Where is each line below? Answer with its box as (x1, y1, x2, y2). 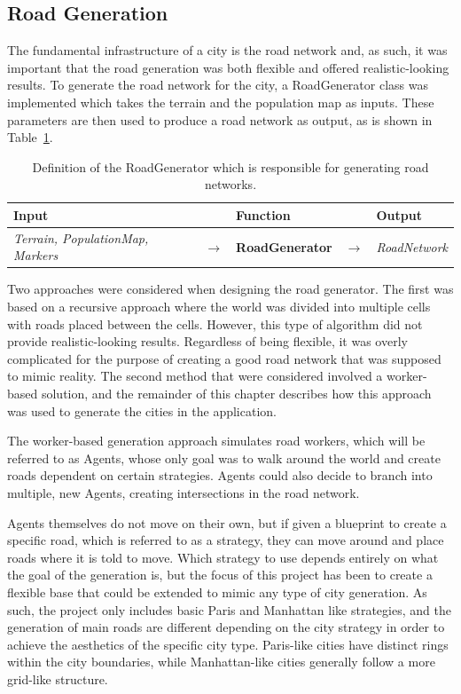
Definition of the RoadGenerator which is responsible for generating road (32, 157, 429, 176)
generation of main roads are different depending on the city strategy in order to (7, 618, 445, 636)
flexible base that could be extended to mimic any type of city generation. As (7, 582, 427, 601)
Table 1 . (7, 128, 53, 146)
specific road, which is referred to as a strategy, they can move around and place (7, 531, 444, 549)
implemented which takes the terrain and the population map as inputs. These (7, 92, 434, 111)
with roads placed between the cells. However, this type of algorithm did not (7, 314, 423, 333)
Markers (13, 246, 59, 264)
